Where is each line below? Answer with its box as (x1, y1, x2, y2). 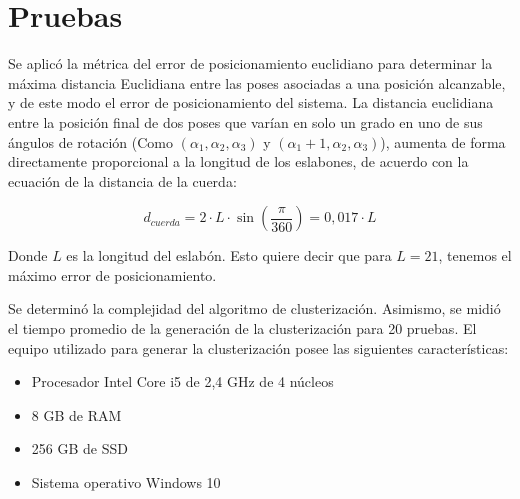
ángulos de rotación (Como (8, 131, 174, 152)
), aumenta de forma (380, 131, 506, 152)
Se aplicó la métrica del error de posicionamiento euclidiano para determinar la (8, 53, 493, 74)
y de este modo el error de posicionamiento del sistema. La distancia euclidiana (8, 92, 494, 113)
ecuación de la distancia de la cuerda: (8, 170, 237, 191)
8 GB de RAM (31, 404, 122, 425)
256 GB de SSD (31, 438, 128, 459)
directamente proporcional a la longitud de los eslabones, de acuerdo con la (8, 151, 469, 172)
